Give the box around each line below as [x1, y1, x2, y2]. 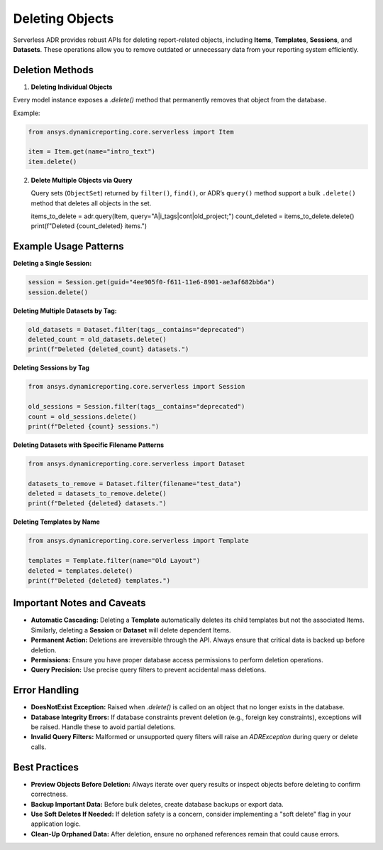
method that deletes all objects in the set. [30, 199, 152, 208]
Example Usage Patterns [13, 240, 124, 252]
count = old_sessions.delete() [28, 412, 138, 421]
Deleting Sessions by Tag [13, 363, 90, 372]
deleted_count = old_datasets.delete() [28, 335, 167, 343]
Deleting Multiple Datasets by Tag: [13, 306, 117, 315]
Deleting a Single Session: [13, 259, 92, 268]
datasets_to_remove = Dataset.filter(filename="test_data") [28, 480, 242, 488]
